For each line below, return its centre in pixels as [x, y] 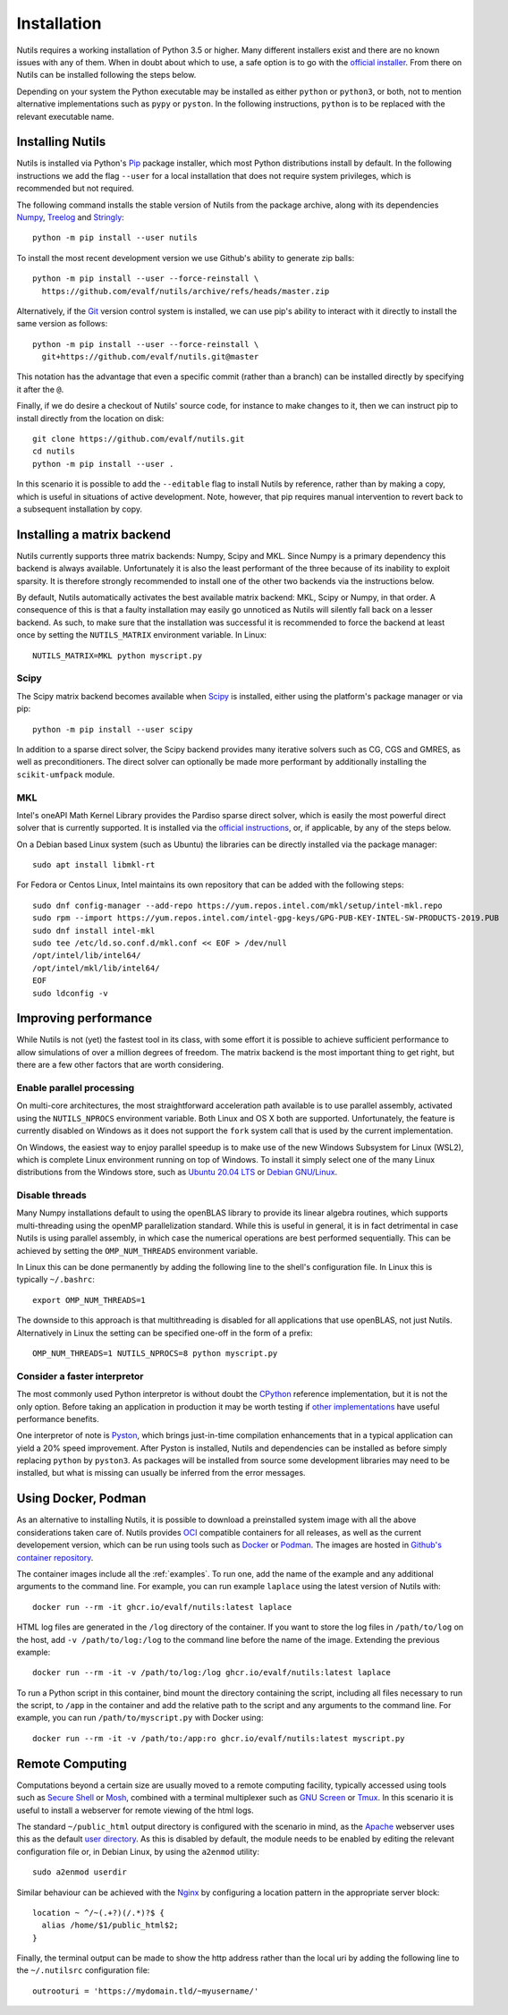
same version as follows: [62, 324]
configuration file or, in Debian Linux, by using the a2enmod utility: [138, 1851]
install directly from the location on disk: [90, 418]
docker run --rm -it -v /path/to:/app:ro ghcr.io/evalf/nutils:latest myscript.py [219, 1738]
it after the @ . [40, 389]
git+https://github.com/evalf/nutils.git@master [150, 357]
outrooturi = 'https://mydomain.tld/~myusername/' [146, 1991]
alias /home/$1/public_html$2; [110, 1926]
